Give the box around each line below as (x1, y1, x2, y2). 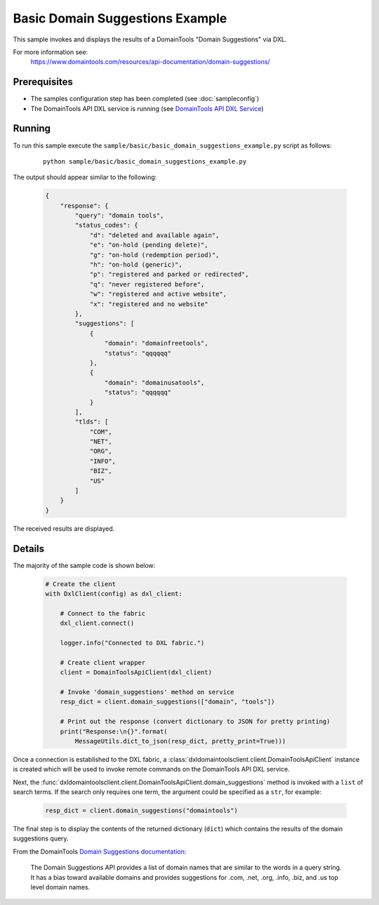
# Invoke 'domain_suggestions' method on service (60, 688, 234, 696)
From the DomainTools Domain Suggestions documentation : (13, 847, 187, 856)
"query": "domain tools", (74, 211, 164, 220)
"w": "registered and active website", (89, 290, 227, 298)
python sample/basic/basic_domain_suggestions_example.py (43, 157, 247, 165)
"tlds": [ (74, 418, 109, 426)
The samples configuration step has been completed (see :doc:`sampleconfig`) (30, 95, 260, 103)
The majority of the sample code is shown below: (13, 561, 156, 569)
